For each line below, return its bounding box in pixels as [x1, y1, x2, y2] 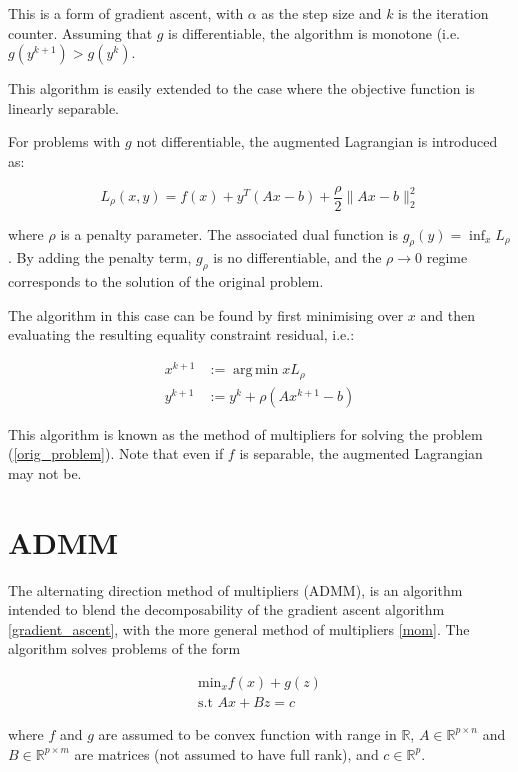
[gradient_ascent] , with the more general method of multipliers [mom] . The [8, 618, 470, 639]
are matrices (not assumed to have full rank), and [74, 743, 379, 764]
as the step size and [261, 3, 382, 23]
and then [420, 304, 475, 325]
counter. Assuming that [8, 22, 153, 43]
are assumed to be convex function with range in [98, 723, 397, 744]
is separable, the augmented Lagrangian [239, 443, 483, 464]
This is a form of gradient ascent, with [8, 3, 244, 23]
